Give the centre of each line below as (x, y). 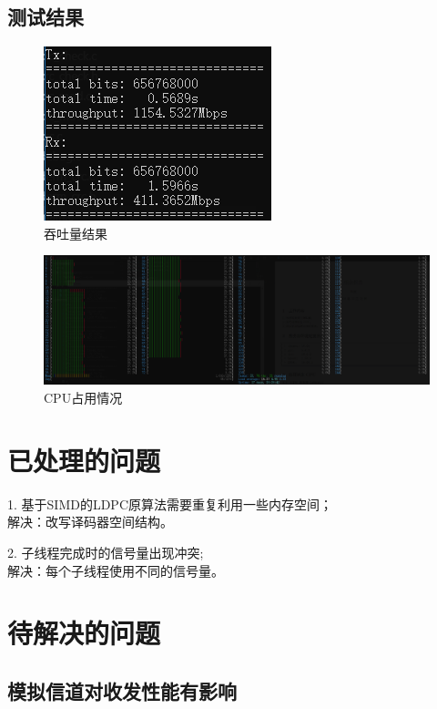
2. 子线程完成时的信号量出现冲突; (106, 552)
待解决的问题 (84, 633)
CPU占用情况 (83, 397)
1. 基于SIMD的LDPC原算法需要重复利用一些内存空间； (170, 503)
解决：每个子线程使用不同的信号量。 (116, 570)
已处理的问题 (84, 460)
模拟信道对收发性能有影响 (122, 690)
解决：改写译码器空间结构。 (90, 522)
